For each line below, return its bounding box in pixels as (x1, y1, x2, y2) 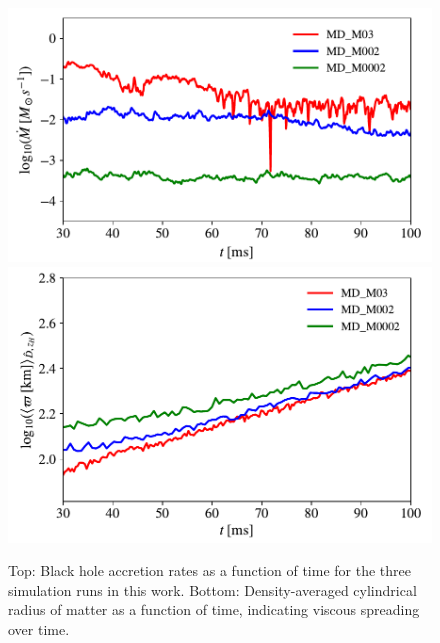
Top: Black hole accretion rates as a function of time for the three (8, 560, 411, 581)
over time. (8, 618, 70, 639)
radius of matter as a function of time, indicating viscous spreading (8, 599, 420, 620)
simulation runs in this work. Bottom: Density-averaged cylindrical (8, 579, 417, 600)
